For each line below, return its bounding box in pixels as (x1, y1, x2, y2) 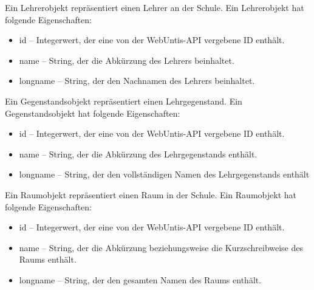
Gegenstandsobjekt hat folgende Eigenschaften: (5, 106, 180, 119)
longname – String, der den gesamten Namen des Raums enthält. (19, 273, 262, 286)
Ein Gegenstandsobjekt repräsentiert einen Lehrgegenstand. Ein (5, 94, 242, 107)
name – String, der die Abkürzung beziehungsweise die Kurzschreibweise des (19, 241, 304, 254)
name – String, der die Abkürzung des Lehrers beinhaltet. (19, 54, 234, 66)
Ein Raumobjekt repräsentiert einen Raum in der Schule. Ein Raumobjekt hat (5, 188, 296, 201)
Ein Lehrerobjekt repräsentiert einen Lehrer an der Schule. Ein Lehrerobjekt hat (5, 1, 304, 13)
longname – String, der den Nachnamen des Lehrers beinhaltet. (19, 74, 255, 87)
